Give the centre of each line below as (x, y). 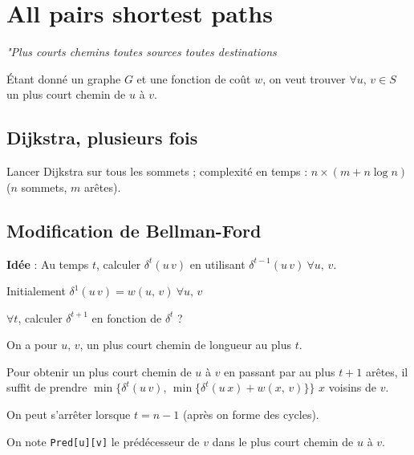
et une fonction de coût (194, 78)
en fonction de (127, 317)
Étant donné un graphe (64, 78)
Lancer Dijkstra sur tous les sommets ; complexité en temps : (157, 171)
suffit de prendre (47, 387)
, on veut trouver (304, 78)
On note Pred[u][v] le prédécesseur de (103, 441)
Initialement (36, 291)
